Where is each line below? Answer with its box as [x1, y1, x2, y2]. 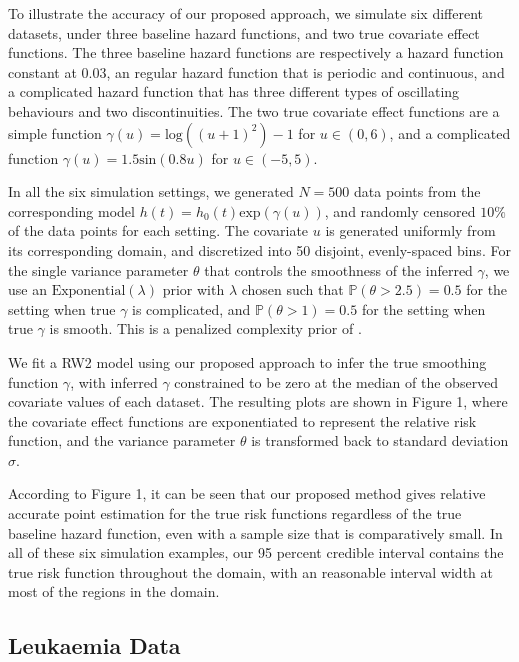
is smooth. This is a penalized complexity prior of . [49, 318, 362, 339]
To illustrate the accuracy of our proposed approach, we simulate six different [8, 3, 483, 23]
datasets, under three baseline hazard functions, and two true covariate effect [8, 22, 480, 43]
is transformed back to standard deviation [251, 430, 509, 451]
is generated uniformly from [325, 220, 496, 241]
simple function [8, 122, 102, 143]
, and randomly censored [324, 200, 476, 221]
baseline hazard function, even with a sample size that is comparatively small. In [8, 522, 503, 543]
